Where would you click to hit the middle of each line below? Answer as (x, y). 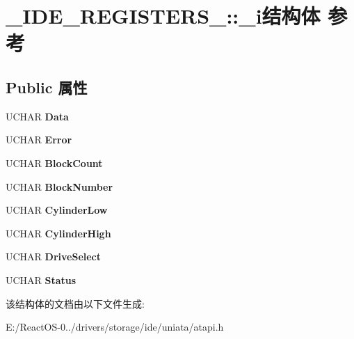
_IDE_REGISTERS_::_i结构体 (163, 16)
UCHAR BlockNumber (59, 186)
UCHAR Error (39, 140)
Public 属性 (47, 87)
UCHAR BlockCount (54, 163)
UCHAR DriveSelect (54, 257)
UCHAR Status (41, 279)
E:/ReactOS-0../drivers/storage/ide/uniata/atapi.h (115, 327)
